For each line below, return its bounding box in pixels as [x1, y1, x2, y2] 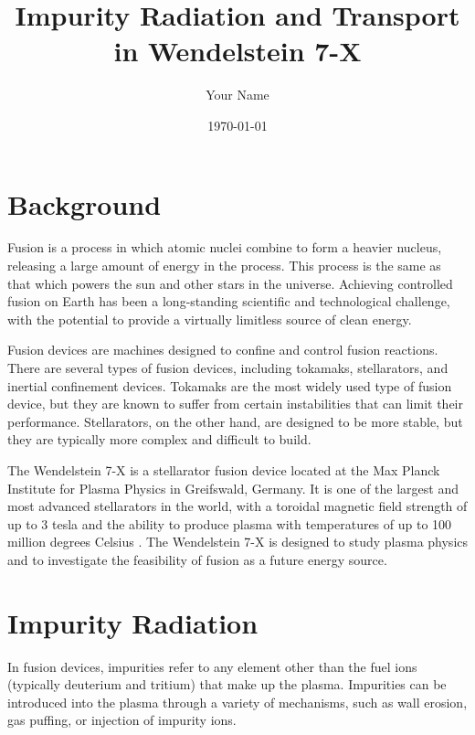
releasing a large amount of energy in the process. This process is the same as [7, 256, 441, 275]
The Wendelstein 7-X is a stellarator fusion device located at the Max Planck [7, 460, 440, 479]
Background [7, 185, 162, 222]
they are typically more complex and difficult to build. [7, 430, 311, 449]
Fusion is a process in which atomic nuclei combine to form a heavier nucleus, [7, 238, 442, 257]
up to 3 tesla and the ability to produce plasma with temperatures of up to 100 [7, 514, 452, 533]
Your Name [206, 85, 269, 104]
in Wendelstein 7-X [113, 32, 362, 69]
